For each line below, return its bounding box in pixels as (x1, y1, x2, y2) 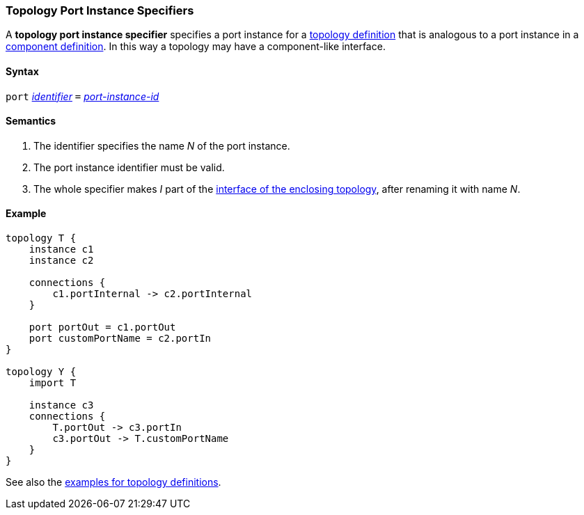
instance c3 (29, 399, 94, 411)
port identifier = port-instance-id (6, 90, 159, 102)
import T (29, 377, 77, 389)
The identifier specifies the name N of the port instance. (33, 139, 290, 152)
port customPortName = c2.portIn (29, 333, 212, 344)
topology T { (6, 232, 77, 244)
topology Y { (6, 366, 77, 378)
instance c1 (29, 244, 94, 255)
